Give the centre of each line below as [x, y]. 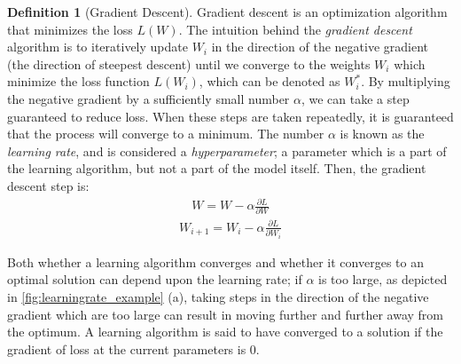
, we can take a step [355, 98]
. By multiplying [406, 81]
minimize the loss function [78, 81]
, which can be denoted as [270, 81]
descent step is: [48, 185]
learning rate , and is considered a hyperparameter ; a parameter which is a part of [227, 150]
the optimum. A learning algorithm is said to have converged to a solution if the [225, 332]
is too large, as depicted [383, 279]
